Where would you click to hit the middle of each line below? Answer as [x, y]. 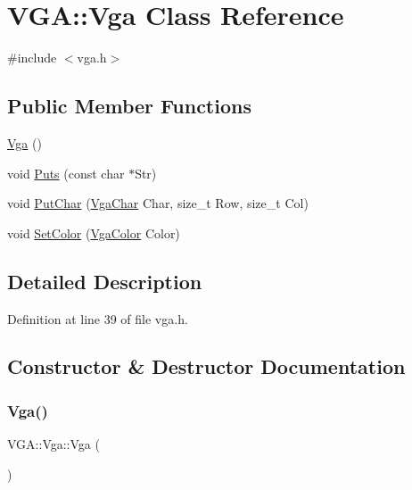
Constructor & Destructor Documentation [206, 366]
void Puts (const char [66, 173]
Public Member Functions [129, 106]
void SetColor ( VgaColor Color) [94, 233]
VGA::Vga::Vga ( [54, 444]
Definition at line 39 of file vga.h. [98, 318]
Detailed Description [105, 281]
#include [32, 58]
